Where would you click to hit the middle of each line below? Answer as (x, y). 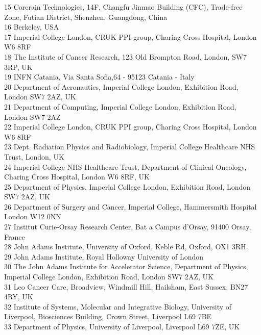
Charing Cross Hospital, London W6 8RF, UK (77, 177)
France (15, 236)
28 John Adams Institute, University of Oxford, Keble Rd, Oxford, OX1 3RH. (126, 247)
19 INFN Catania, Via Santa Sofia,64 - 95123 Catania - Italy (99, 77)
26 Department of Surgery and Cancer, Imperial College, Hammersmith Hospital (130, 206)
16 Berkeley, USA (32, 27)
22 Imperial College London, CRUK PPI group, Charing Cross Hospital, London (130, 127)
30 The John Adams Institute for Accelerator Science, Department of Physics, (126, 266)
